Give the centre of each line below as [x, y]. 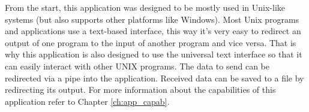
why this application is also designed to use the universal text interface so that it [154, 54]
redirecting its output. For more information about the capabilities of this [140, 90]
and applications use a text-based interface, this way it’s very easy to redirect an [153, 31]
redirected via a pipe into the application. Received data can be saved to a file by [154, 78]
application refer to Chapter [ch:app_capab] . [87, 101]
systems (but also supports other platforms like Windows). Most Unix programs [152, 19]
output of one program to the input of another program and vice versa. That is [151, 42]
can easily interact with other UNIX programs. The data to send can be [137, 66]
